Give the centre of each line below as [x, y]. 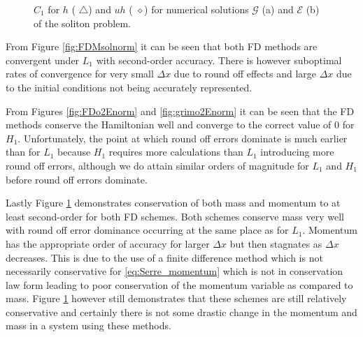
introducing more [297, 152]
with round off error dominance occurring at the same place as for [147, 230]
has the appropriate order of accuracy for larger [108, 243]
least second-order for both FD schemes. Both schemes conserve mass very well [175, 216]
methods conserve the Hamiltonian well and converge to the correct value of [169, 125]
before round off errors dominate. [77, 179]
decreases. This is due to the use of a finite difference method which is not [164, 257]
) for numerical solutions [197, 9]
